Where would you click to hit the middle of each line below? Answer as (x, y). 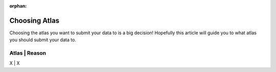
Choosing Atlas (34, 20)
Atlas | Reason (28, 53)
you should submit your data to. (43, 40)
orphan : (18, 6)
